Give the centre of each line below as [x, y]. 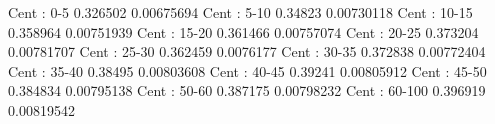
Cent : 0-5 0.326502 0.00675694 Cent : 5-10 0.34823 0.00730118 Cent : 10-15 [240, 12]
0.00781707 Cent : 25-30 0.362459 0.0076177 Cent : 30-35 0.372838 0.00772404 [247, 51]
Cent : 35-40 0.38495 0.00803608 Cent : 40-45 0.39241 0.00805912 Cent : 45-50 [247, 70]
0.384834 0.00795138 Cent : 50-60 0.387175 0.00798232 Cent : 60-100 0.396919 [247, 90]
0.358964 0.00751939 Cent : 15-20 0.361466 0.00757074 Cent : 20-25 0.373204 [243, 31]
